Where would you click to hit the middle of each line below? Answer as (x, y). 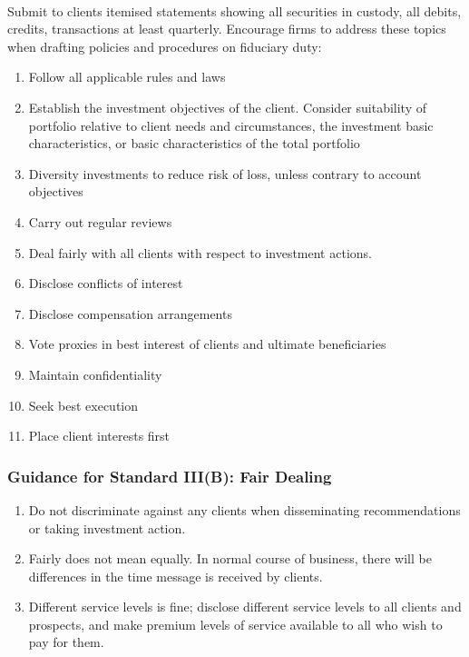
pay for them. (66, 642)
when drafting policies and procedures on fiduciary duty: (165, 46)
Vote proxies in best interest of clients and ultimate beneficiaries (207, 344)
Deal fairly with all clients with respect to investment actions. (200, 252)
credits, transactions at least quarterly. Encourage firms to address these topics (227, 29)
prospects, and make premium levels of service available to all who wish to (235, 624)
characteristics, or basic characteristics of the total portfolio (194, 143)
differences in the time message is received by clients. (176, 576)
